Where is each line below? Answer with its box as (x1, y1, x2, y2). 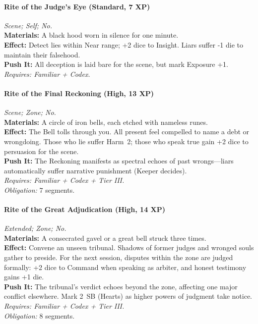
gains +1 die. (4, 271, 44, 282)
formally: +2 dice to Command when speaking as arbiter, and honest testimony (4, 262, 247, 272)
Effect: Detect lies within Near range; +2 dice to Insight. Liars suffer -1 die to (4, 39, 243, 50)
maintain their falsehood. (4, 49, 80, 59)
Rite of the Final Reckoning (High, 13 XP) (4, 88, 154, 98)
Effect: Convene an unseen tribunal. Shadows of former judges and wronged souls (4, 242, 254, 253)
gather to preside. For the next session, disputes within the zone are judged (4, 252, 233, 263)
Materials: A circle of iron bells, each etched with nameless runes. (4, 116, 208, 127)
